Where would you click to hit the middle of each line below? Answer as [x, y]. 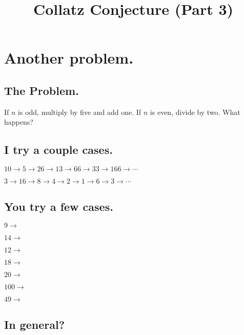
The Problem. [42, 90]
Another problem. [69, 58]
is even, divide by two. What [195, 112]
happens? [19, 122]
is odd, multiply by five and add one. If [80, 112]
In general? [35, 324]
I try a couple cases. [58, 150]
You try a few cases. [59, 206]
